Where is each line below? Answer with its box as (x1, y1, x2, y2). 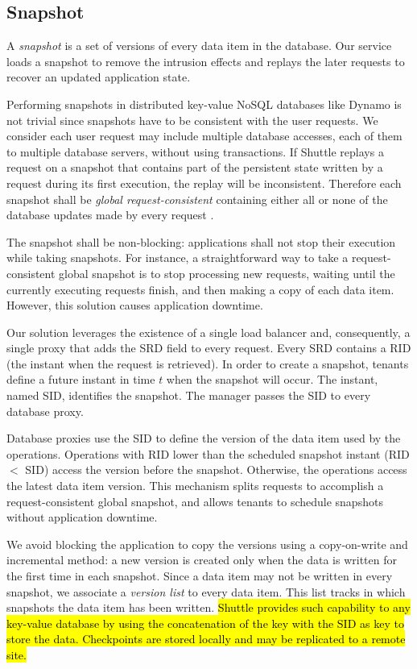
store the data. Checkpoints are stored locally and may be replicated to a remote (6, 630, 406, 647)
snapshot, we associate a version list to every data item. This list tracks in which (6, 583, 406, 600)
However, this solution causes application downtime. (6, 297, 263, 314)
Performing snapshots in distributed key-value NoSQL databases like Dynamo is (6, 95, 402, 112)
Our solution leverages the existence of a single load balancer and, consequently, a (6, 323, 411, 340)
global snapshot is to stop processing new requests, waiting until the (59, 264, 395, 281)
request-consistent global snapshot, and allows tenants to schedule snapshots (6, 492, 383, 509)
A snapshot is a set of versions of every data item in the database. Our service (6, 37, 392, 54)
